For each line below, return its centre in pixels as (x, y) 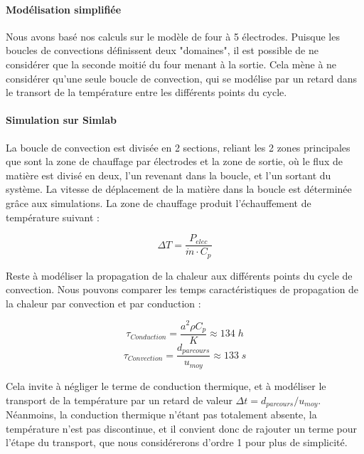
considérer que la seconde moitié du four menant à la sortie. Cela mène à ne (171, 64)
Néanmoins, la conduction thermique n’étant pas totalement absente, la (161, 414)
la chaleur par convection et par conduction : (103, 303)
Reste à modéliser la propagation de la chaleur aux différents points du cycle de (179, 275)
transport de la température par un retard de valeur (119, 400)
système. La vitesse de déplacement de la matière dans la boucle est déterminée (179, 189)
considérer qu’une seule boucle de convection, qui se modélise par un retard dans (182, 78)
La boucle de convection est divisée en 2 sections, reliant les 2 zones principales (178, 147)
